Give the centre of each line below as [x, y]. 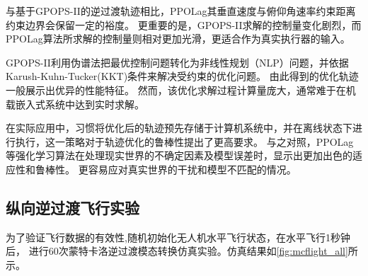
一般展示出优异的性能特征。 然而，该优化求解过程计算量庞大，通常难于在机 [181, 90]
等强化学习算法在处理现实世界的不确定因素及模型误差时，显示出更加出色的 [179, 155]
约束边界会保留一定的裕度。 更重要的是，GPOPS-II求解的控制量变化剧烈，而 [184, 24]
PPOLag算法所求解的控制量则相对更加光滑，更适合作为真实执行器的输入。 [178, 39]
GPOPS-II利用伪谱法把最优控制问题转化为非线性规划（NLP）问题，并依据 [177, 62]
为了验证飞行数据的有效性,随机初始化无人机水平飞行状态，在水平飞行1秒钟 [178, 237]
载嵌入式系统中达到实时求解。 [75, 104]
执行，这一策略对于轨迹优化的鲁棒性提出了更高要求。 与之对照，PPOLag [184, 141]
